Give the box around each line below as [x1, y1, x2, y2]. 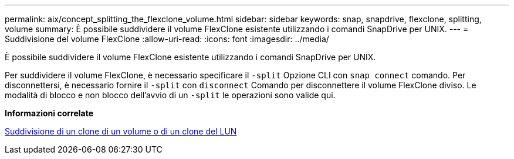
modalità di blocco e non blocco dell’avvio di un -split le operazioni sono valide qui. [5, 90, 336, 100]
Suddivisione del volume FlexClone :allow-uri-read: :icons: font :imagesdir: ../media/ [5, 34, 329, 44]
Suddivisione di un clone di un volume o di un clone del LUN [5, 126, 237, 136]
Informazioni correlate [5, 108, 94, 118]
